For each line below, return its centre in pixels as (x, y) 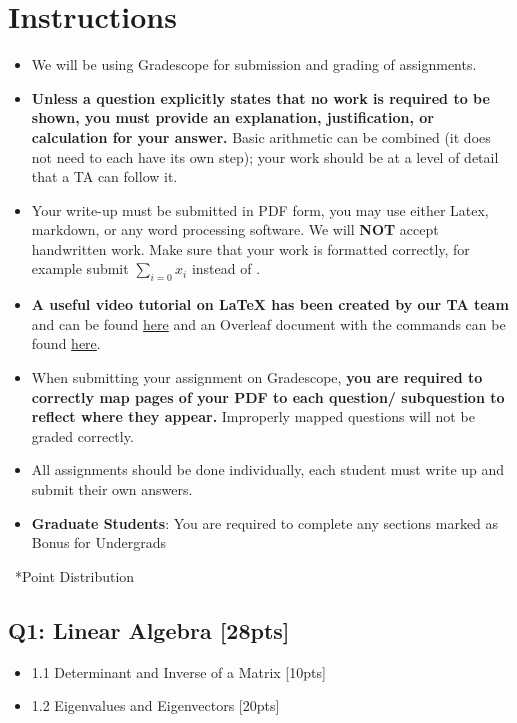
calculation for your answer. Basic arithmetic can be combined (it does (261, 136)
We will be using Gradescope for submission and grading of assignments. (254, 64)
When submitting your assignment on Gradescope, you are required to (257, 377)
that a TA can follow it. (104, 176)
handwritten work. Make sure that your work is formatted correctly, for (250, 248)
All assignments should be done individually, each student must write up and (268, 469)
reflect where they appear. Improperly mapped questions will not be (253, 416)
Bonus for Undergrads (99, 542)
